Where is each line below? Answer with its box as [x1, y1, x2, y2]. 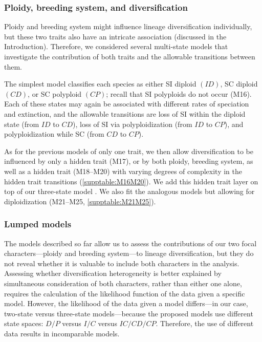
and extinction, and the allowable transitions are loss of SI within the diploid [4, 108, 246, 119]
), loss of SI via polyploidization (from [72, 118, 192, 129]
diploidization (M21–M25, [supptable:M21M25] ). [4, 196, 156, 206]
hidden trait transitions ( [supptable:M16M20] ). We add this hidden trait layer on [4, 176, 258, 186]
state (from [4, 118, 39, 129]
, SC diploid [220, 78, 258, 89]
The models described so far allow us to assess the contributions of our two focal [4, 238, 257, 248]
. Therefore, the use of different [156, 318, 254, 329]
